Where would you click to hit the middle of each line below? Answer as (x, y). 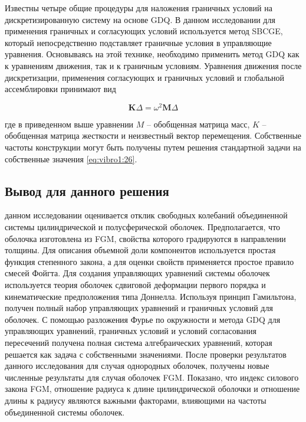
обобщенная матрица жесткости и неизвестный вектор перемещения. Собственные (153, 135)
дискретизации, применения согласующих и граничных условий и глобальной (145, 77)
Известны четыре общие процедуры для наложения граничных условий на (139, 8)
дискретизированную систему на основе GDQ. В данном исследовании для (140, 19)
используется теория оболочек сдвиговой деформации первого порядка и (135, 284)
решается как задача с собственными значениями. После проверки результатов (146, 354)
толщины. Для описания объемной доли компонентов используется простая (140, 250)
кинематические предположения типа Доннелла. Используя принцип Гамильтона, (151, 296)
